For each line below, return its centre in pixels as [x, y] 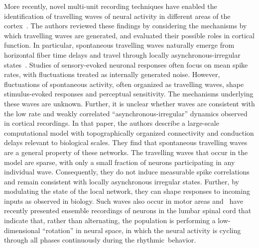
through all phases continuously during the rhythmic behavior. [100, 240]
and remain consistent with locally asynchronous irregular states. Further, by [122, 181]
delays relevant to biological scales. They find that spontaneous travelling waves [126, 142]
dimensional [22, 230]
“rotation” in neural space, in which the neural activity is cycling [142, 230]
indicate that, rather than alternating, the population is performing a [110, 220]
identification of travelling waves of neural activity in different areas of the [117, 16]
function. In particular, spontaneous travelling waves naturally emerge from [119, 45]
